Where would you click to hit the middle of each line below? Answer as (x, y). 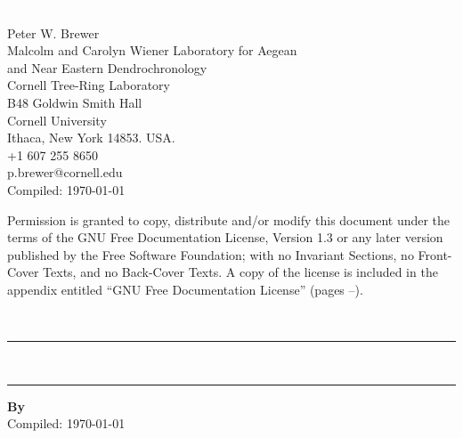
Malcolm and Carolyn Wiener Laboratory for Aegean (152, 50)
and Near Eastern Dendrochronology (107, 67)
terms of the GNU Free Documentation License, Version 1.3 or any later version (225, 237)
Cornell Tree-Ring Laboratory (89, 85)
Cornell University (57, 120)
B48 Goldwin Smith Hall (75, 102)
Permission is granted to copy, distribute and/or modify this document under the (229, 219)
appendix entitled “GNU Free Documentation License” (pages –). (185, 289)
